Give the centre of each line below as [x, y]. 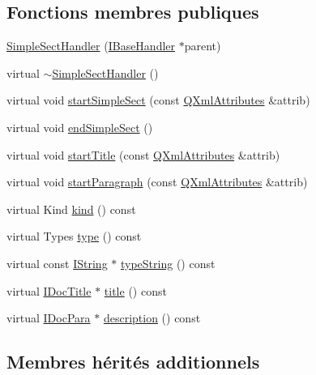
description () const [152, 318]
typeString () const [168, 263]
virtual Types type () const [74, 236]
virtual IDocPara [49, 318]
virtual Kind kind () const [71, 209]
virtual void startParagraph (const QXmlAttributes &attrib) [157, 182]
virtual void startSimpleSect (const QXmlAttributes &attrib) [158, 100]
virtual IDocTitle [49, 290]
